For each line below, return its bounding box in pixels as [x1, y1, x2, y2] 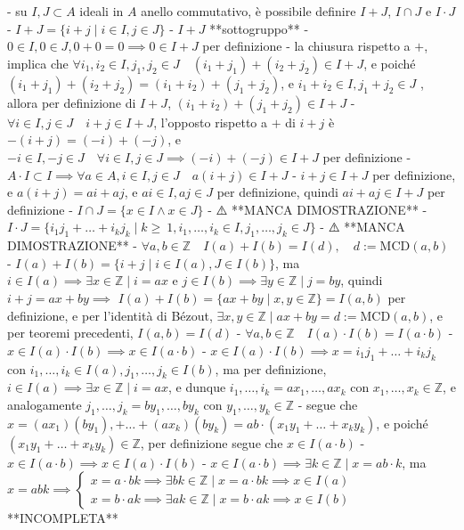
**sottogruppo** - [209, 19, 309, 37]
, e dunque [167, 378, 226, 396]
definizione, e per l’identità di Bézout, [7, 306, 213, 324]
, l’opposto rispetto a [153, 112, 268, 131]
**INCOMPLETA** [7, 509, 118, 527]
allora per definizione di [7, 93, 136, 111]
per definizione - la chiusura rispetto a [202, 37, 411, 55]
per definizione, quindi [216, 183, 338, 201]
